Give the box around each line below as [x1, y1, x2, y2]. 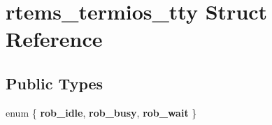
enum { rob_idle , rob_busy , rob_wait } [6, 105, 197, 119]
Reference [6, 24, 103, 53]
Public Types [6, 72, 103, 94]
